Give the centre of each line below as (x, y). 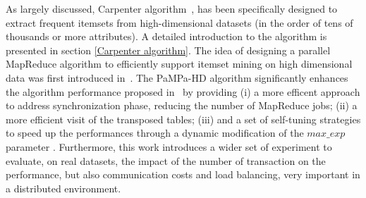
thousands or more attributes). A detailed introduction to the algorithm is (166, 36)
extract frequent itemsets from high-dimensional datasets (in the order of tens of (179, 22)
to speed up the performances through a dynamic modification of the (155, 133)
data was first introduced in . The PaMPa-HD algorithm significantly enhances (177, 77)
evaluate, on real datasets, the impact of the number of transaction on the (166, 160)
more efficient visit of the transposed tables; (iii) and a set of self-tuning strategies (183, 119)
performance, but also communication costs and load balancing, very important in (183, 174)
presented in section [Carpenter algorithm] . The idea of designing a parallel (168, 50)
